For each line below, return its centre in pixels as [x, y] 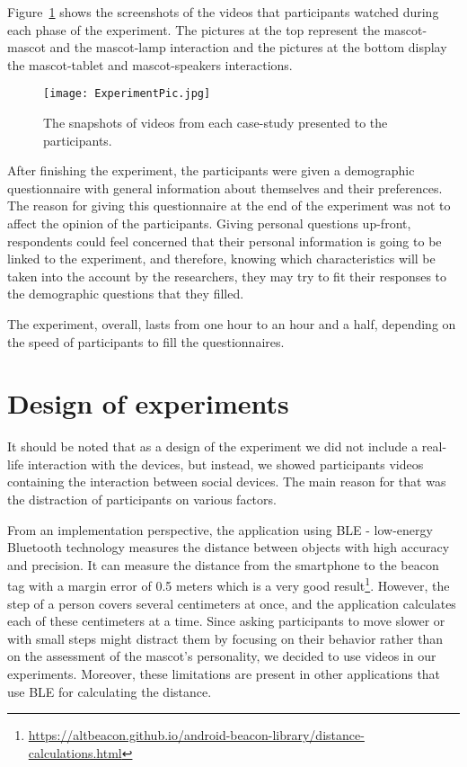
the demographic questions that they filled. [126, 294]
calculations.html [75, 752]
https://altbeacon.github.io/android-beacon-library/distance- [196, 735]
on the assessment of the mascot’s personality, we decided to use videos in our [222, 656]
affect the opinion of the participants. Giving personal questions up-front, [209, 223]
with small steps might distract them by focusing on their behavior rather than [225, 638]
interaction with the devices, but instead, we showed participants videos [225, 464]
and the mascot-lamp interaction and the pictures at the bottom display [248, 47]
